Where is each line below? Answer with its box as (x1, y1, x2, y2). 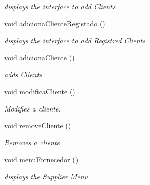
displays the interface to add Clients (4, 1, 116, 11)
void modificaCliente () (4, 86, 76, 96)
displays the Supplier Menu (4, 171, 88, 181)
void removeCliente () (4, 120, 71, 131)
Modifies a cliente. (4, 103, 61, 114)
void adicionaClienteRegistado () (4, 18, 105, 28)
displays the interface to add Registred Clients (4, 35, 145, 46)
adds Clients (4, 69, 42, 80)
